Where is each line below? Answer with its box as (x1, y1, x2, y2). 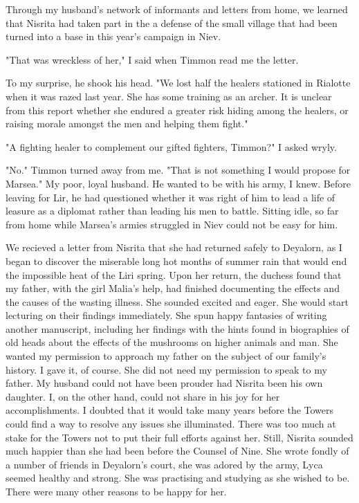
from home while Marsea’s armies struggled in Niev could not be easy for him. (6, 217, 338, 231)
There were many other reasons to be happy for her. (6, 484, 227, 498)
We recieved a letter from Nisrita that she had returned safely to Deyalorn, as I (6, 240, 342, 255)
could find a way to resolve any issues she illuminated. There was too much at (6, 417, 336, 431)
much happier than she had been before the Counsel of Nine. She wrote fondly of (6, 443, 349, 458)
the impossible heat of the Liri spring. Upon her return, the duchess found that (6, 267, 342, 282)
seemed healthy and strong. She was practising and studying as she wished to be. (6, 470, 350, 485)
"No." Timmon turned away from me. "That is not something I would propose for (6, 163, 351, 177)
